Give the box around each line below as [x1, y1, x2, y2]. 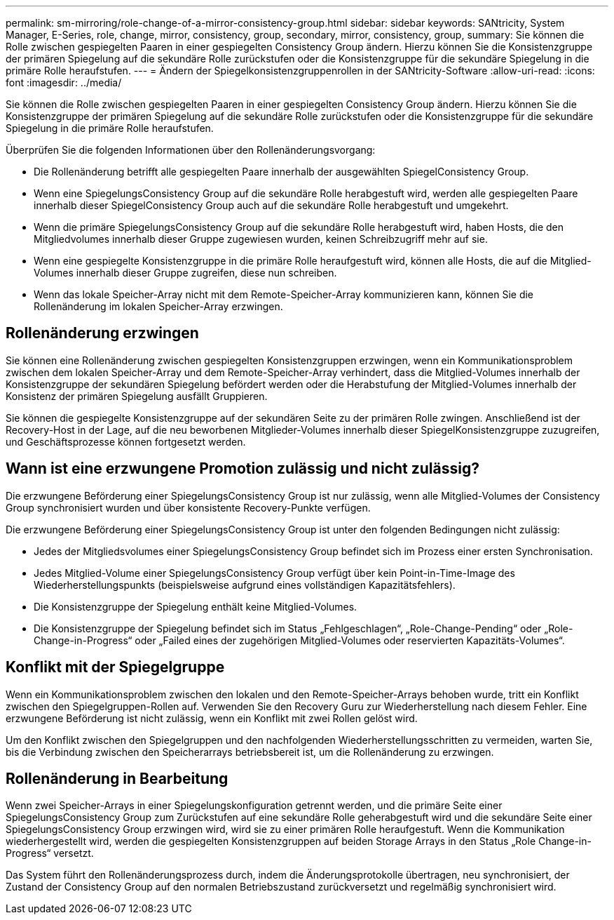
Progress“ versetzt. [6, 847, 94, 860]
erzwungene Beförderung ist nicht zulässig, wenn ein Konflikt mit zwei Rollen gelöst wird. [6, 712, 418, 724]
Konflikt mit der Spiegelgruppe [6, 658, 225, 676]
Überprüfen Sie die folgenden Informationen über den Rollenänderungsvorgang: [6, 144, 376, 156]
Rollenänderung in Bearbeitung [6, 769, 228, 787]
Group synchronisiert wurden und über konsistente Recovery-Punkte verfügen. [6, 501, 371, 514]
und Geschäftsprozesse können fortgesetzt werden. [6, 435, 246, 448]
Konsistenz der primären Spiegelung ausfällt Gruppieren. [6, 389, 268, 402]
